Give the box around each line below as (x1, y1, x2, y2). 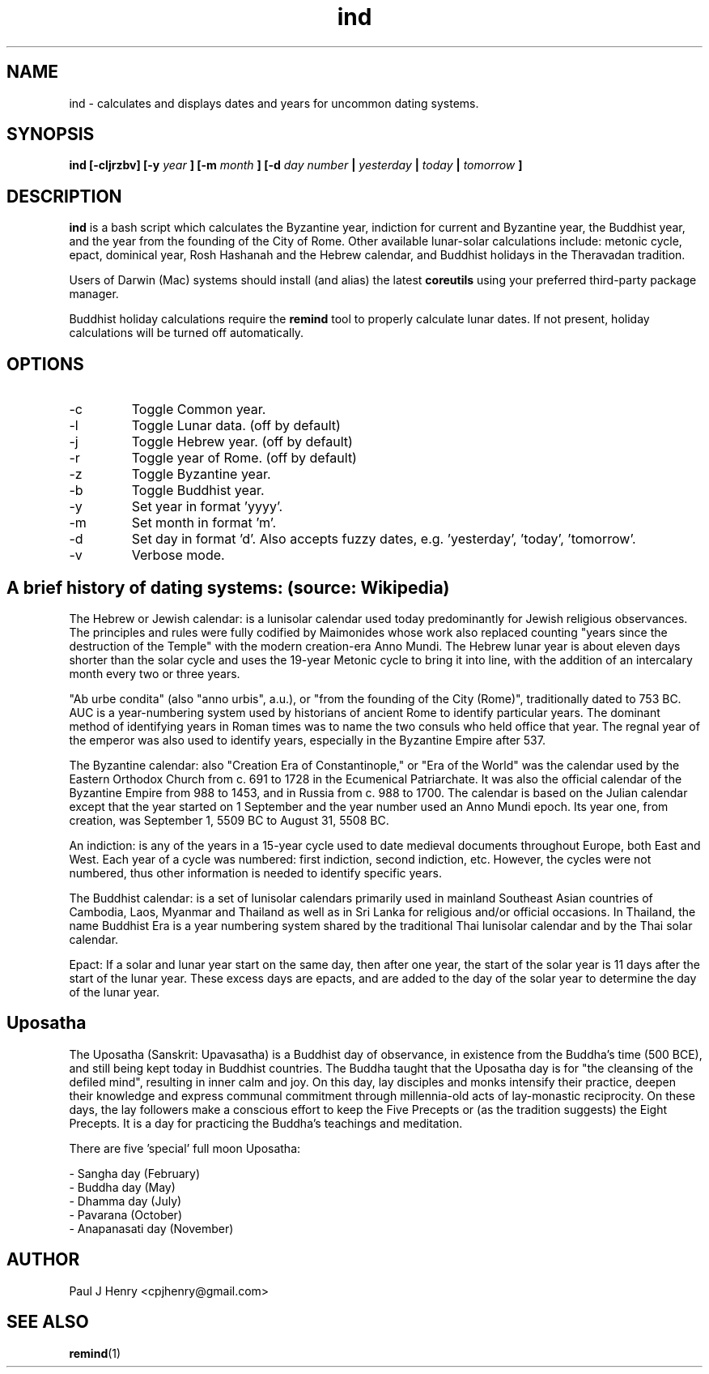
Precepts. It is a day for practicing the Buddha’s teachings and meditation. (69, 1116, 463, 1130)
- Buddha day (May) (69, 1180, 176, 1194)
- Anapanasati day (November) (69, 1221, 234, 1235)
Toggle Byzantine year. (131, 466, 271, 483)
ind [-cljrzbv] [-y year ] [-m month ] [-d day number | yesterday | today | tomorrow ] (69, 158, 523, 173)
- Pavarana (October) (69, 1207, 182, 1222)
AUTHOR (6, 1249, 80, 1270)
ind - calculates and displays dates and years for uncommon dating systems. (69, 96, 479, 110)
